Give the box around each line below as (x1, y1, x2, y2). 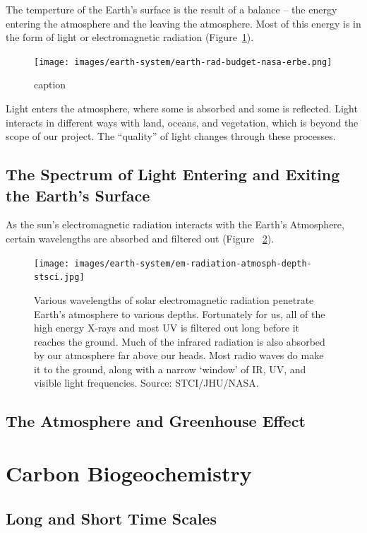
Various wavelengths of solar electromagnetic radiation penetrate (34, 292, 314, 307)
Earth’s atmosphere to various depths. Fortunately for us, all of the (34, 306, 325, 321)
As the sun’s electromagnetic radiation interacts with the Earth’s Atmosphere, (6, 217, 344, 232)
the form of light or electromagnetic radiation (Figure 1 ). (6, 30, 254, 45)
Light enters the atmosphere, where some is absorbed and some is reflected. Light (6, 101, 358, 116)
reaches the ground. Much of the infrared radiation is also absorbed (34, 334, 325, 348)
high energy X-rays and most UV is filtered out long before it (34, 320, 300, 335)
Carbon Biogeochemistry (6, 459, 252, 488)
